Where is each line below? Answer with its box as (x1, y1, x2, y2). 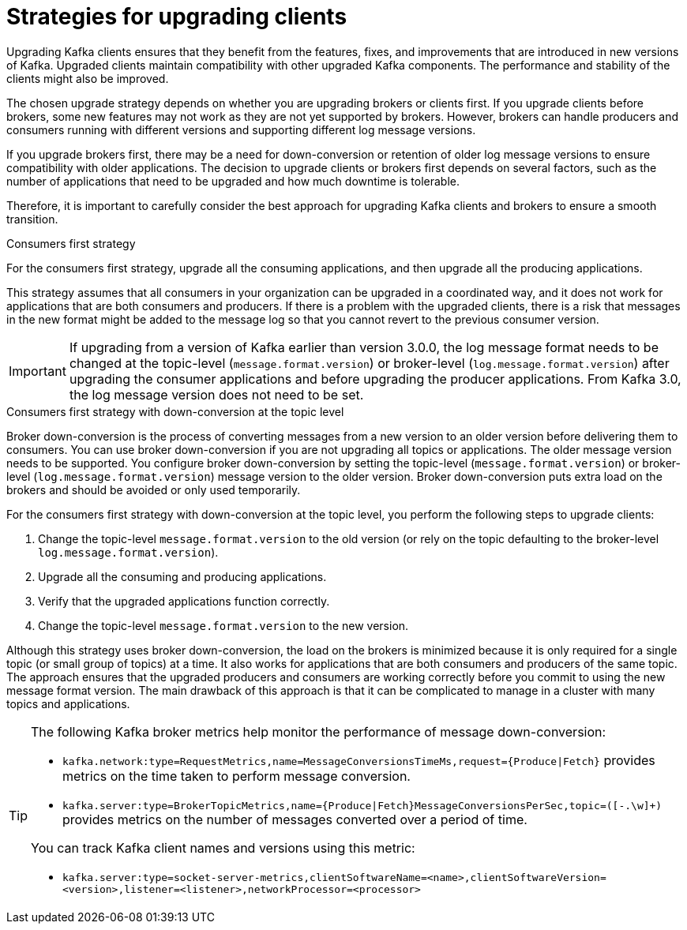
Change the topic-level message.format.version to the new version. (38, 618, 409, 632)
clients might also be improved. (6, 71, 169, 85)
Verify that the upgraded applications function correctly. (38, 594, 330, 608)
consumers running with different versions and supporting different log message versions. (6, 122, 476, 137)
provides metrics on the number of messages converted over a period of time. (62, 811, 527, 827)
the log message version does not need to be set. (69, 386, 364, 403)
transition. (6, 212, 58, 226)
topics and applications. (6, 696, 130, 711)
